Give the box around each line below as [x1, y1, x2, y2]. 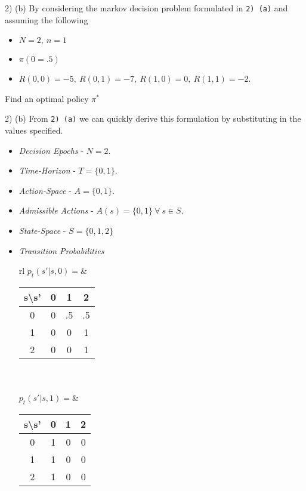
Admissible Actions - [18, 204, 94, 217]
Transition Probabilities [18, 244, 104, 257]
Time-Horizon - [18, 164, 76, 177]
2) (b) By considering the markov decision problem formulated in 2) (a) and [5, 2, 288, 14]
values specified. [5, 124, 63, 137]
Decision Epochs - [18, 144, 84, 156]
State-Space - [18, 224, 66, 237]
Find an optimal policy [5, 92, 89, 104]
